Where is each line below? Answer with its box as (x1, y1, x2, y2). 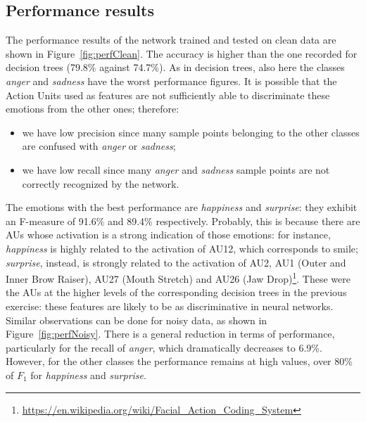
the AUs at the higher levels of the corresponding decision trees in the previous (6, 285, 347, 300)
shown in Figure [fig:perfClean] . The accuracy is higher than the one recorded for (6, 46, 358, 60)
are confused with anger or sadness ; (22, 139, 176, 153)
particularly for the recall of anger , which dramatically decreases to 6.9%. (6, 340, 322, 354)
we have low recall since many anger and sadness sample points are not (22, 162, 330, 177)
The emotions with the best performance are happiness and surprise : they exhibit (6, 200, 358, 215)
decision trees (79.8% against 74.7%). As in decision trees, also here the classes (6, 60, 345, 75)
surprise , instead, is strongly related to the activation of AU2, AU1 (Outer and (6, 255, 346, 269)
